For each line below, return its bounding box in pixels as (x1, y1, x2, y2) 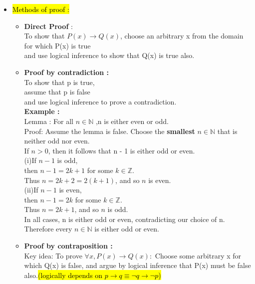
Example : (24, 106, 60, 116)
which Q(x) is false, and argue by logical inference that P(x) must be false (24, 260, 251, 270)
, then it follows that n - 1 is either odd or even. (48, 145, 195, 155)
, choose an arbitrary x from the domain (120, 30, 244, 41)
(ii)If (24, 184, 38, 195)
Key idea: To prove (24, 250, 82, 260)
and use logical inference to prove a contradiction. (24, 96, 177, 106)
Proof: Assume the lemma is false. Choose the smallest (24, 125, 195, 136)
